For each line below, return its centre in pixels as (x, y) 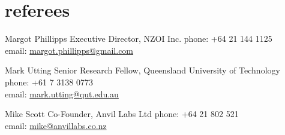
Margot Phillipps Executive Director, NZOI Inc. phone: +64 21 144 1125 (139, 39)
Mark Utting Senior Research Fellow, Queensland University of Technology (142, 70)
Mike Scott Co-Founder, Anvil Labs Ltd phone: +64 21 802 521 (122, 114)
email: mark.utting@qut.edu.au (62, 93)
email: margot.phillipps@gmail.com (69, 50)
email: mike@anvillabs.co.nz (56, 125)
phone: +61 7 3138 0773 (49, 82)
